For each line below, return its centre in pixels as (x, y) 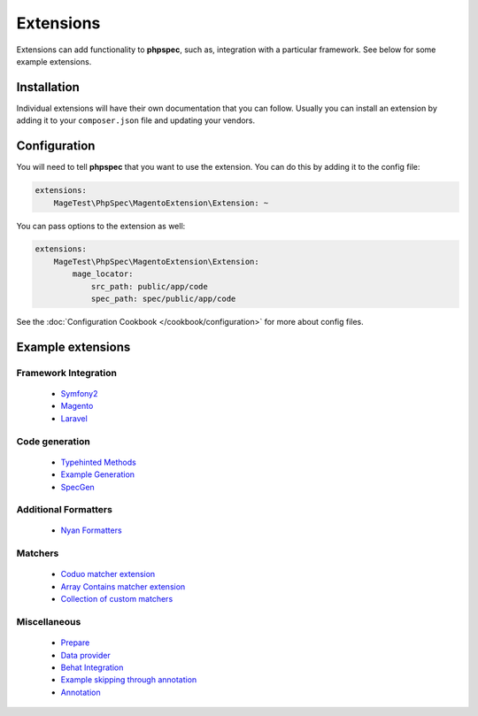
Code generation (53, 441)
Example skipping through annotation (129, 680)
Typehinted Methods (98, 462)
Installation (48, 87)
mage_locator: (103, 274)
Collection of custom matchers (117, 599)
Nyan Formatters (92, 530)
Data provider (85, 655)
